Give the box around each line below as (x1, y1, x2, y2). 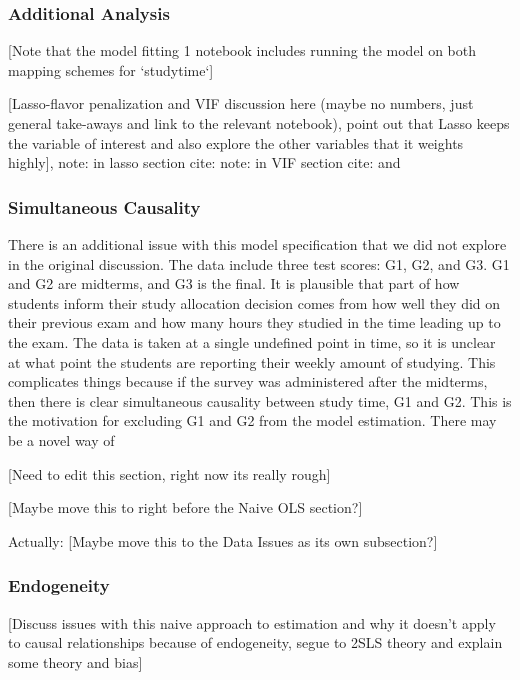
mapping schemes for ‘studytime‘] (8, 59, 214, 80)
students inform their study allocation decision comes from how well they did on (8, 292, 501, 313)
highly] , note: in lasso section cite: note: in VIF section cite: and (8, 152, 401, 173)
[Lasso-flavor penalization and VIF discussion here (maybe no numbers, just (8, 93, 474, 114)
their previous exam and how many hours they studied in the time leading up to (8, 312, 501, 333)
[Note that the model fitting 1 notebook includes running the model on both (8, 40, 477, 61)
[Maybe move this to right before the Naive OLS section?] (8, 497, 363, 518)
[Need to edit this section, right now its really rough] (8, 463, 331, 484)
